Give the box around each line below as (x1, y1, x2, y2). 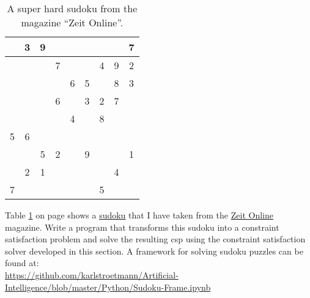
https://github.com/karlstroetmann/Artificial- (5, 268, 179, 281)
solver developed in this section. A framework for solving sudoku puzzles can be (5, 244, 303, 257)
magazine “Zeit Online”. (21, 15, 124, 29)
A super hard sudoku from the (7, 1, 138, 15)
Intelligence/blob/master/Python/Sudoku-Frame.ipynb (5, 280, 211, 293)
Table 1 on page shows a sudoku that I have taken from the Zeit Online (5, 209, 273, 221)
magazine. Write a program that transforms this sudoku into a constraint (5, 220, 279, 233)
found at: (5, 256, 39, 269)
